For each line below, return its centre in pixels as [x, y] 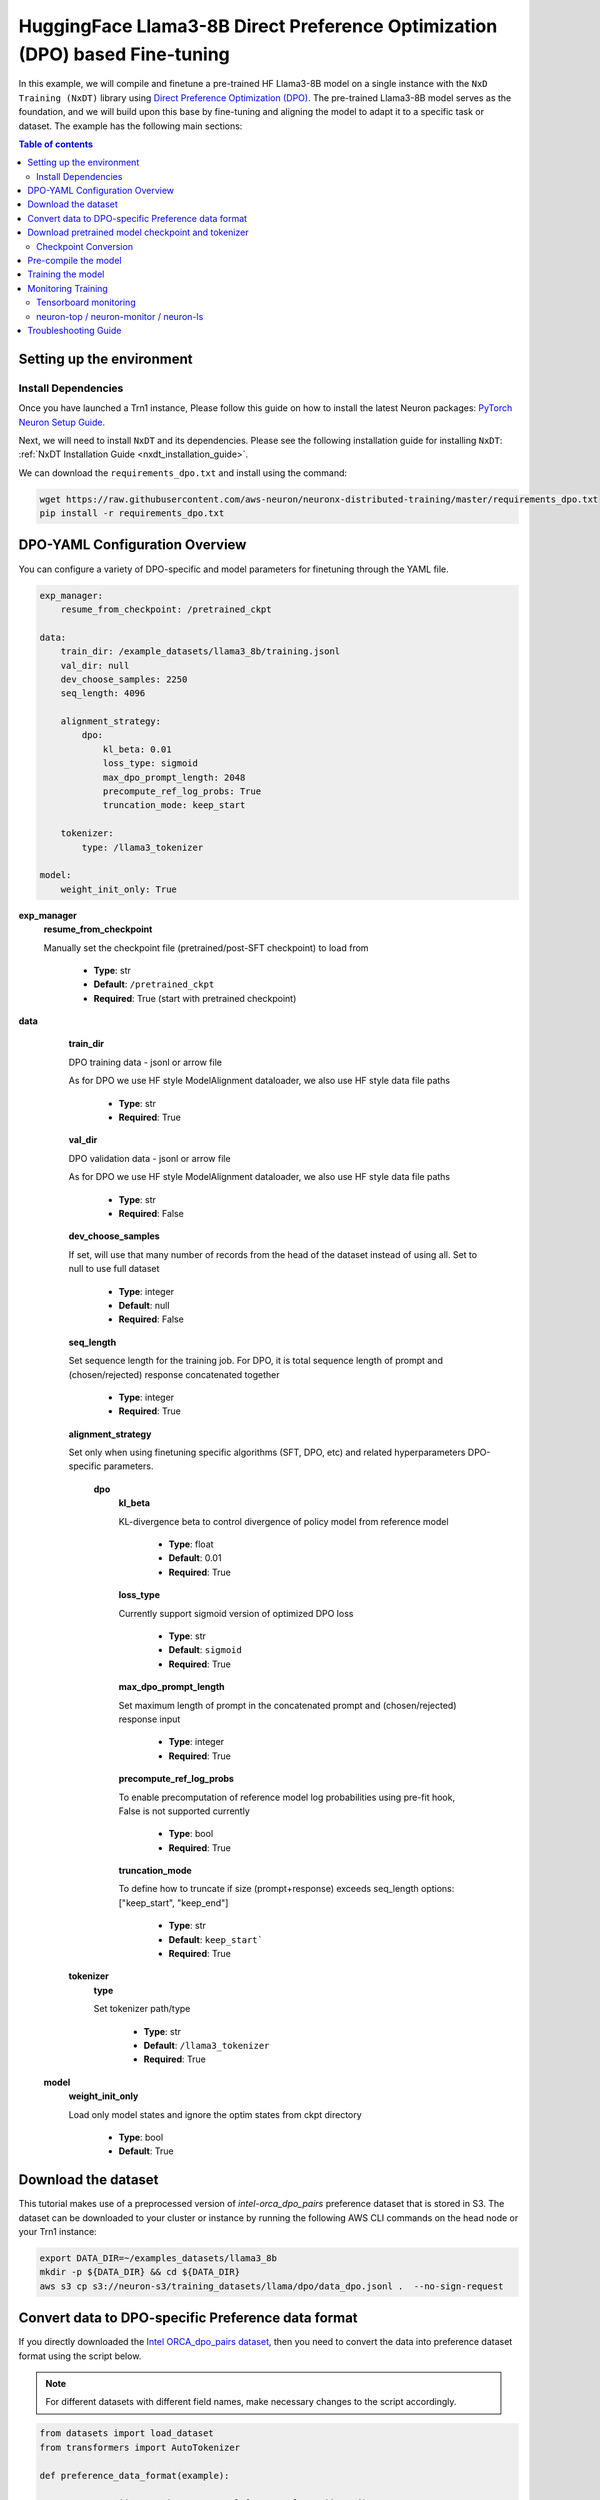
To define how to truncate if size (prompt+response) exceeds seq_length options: [286, 1889]
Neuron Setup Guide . [62, 422]
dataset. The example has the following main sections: [130, 126]
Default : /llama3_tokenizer [206, 2045]
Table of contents [56, 144]
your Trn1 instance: [57, 2231]
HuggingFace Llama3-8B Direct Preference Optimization [258, 26]
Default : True [146, 2151]
